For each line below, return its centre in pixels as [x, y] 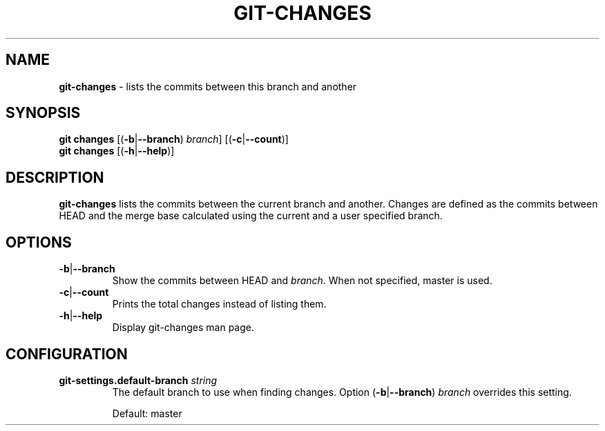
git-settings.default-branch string [138, 380]
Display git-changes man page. [183, 328]
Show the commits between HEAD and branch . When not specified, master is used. [302, 281]
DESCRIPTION [55, 177]
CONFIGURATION [67, 354]
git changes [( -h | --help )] [117, 151]
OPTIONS [39, 242]
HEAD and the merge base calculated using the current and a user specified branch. [251, 216]
